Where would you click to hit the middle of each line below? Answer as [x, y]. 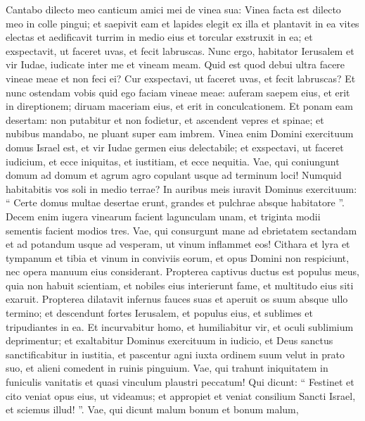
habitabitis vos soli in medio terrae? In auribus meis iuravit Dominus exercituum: [181, 188]
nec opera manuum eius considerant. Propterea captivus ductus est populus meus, [182, 271]
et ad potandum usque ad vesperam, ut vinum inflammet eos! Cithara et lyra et [178, 244]
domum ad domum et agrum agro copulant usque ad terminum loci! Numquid [174, 175]
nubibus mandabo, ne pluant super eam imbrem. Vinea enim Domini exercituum [180, 133]
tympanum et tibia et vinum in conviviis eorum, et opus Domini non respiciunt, [178, 257]
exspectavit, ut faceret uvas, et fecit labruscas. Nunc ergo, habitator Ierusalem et [180, 50]
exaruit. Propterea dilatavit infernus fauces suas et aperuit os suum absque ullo [177, 299]
